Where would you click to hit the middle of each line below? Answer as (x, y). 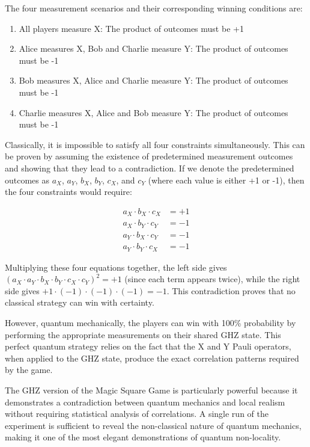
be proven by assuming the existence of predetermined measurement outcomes (149, 156)
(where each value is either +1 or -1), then (226, 180)
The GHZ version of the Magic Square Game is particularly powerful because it (151, 390)
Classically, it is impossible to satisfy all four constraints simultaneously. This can (155, 144)
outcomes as (27, 180)
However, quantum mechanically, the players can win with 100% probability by (150, 323)
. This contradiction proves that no (231, 290)
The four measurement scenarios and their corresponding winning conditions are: (154, 8)
